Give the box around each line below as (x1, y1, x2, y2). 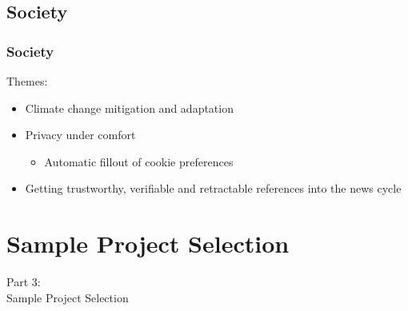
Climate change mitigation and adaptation (25, 99, 234, 116)
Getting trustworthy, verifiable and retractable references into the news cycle (25, 180, 402, 197)
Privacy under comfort (25, 126, 136, 143)
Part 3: (6, 273, 41, 290)
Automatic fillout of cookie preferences (44, 153, 234, 169)
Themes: (6, 73, 48, 89)
